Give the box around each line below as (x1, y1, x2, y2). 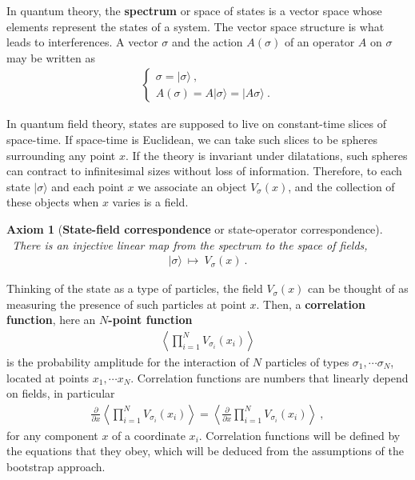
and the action (171, 34, 243, 50)
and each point (51, 178, 124, 194)
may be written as (6, 49, 95, 66)
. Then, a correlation (256, 295, 366, 312)
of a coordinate (112, 426, 186, 443)
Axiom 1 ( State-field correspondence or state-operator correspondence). (6, 220, 383, 237)
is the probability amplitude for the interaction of (6, 354, 249, 370)
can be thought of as (308, 280, 409, 297)
